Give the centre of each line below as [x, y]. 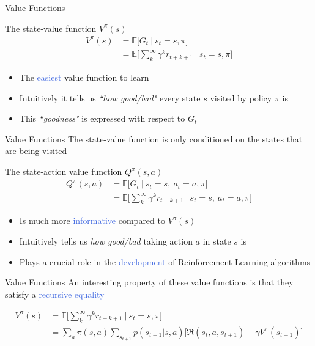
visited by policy [241, 98]
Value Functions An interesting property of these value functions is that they [149, 282]
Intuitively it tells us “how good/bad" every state [110, 98]
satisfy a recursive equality [55, 294]
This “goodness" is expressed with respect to [102, 118]
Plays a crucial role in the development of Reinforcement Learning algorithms [165, 261]
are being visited [36, 151]
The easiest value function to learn [84, 77]
